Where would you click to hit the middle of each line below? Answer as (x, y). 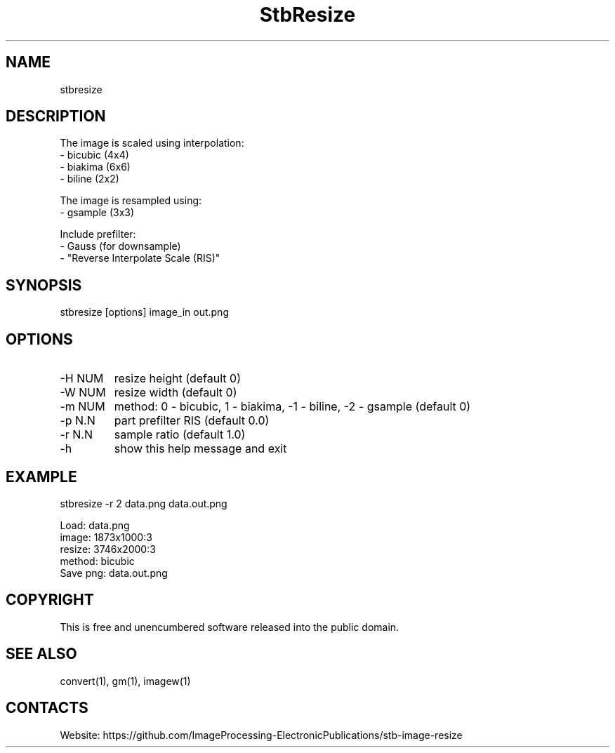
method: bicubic (97, 561)
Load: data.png (95, 525)
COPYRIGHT (50, 600)
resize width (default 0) (176, 393)
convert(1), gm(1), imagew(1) (125, 681)
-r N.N (76, 435)
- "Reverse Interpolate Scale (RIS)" (140, 258)
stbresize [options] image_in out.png (144, 312)
